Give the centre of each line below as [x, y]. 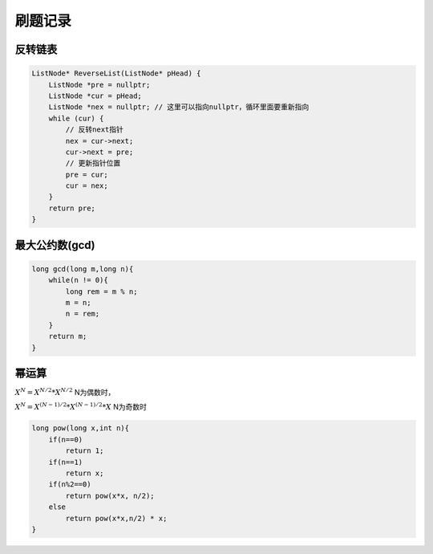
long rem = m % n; [101, 291]
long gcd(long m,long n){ [83, 269]
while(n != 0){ [78, 280]
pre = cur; [87, 174]
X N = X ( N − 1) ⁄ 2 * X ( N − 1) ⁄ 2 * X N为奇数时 [81, 407]
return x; [85, 473]
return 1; [85, 451]
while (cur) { [76, 118]
